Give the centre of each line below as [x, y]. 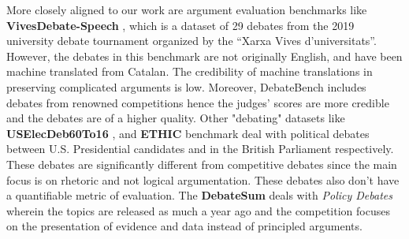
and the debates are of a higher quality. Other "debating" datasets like [176, 118]
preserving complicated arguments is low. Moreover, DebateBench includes [186, 86]
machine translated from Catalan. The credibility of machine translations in [190, 71]
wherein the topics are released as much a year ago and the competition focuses [198, 210]
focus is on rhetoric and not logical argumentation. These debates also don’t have [203, 179]
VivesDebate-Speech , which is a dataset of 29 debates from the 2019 [180, 25]
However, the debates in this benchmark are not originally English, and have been [204, 56]
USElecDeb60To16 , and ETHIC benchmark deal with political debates [188, 133]
